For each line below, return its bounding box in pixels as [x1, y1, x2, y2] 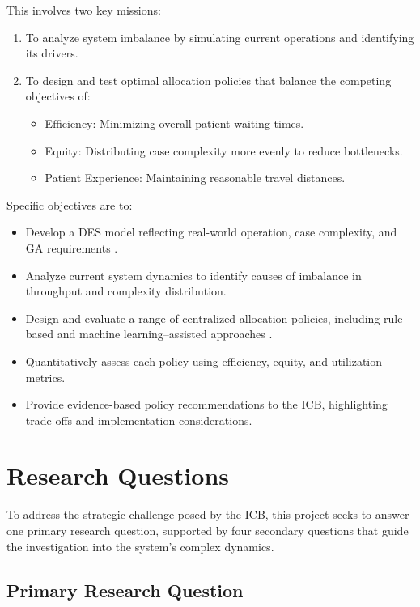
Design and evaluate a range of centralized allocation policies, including [25, 309, 380, 326]
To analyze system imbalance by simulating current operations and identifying [25, 28, 414, 45]
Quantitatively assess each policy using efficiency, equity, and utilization [25, 352, 383, 369]
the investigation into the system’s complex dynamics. [6, 537, 274, 554]
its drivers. [25, 45, 78, 62]
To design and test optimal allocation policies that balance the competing [25, 71, 392, 88]
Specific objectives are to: [6, 196, 133, 213]
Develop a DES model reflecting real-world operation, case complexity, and [25, 223, 397, 240]
